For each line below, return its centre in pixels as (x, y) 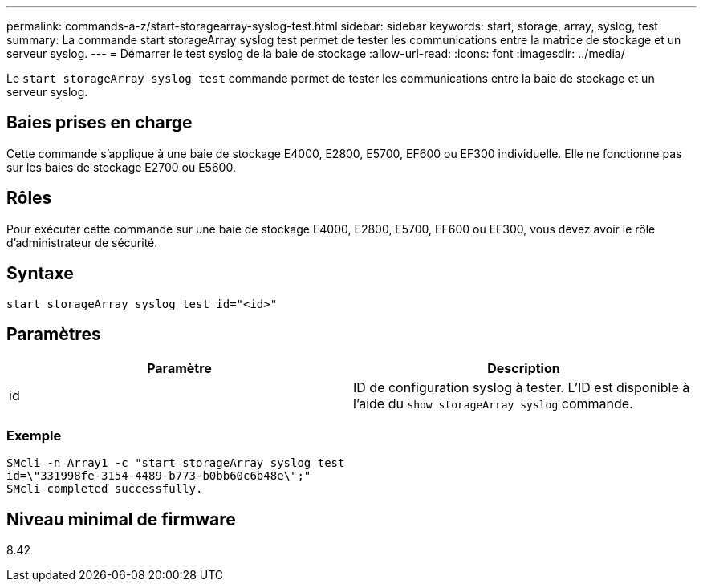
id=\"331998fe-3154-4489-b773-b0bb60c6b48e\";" (159, 476)
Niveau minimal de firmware (121, 519)
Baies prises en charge (100, 123)
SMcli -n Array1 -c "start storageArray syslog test (176, 463)
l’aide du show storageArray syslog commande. (493, 404)
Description (524, 369)
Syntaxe (40, 274)
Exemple (34, 435)
